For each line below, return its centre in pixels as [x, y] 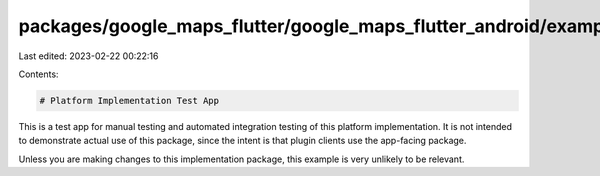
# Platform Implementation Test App [129, 100]
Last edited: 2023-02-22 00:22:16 [88, 56]
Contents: [38, 74]
